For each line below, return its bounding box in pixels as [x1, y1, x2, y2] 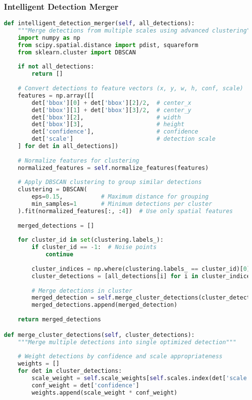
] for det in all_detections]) [17, 143, 119, 150]
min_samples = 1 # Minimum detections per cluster [31, 200, 212, 208]
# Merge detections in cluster [31, 287, 132, 294]
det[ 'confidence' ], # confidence [31, 128, 198, 135]
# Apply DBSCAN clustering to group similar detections [17, 179, 202, 186]
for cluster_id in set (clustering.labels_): [17, 236, 164, 244]
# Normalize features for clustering [17, 157, 140, 164]
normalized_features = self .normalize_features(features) [17, 164, 209, 171]
